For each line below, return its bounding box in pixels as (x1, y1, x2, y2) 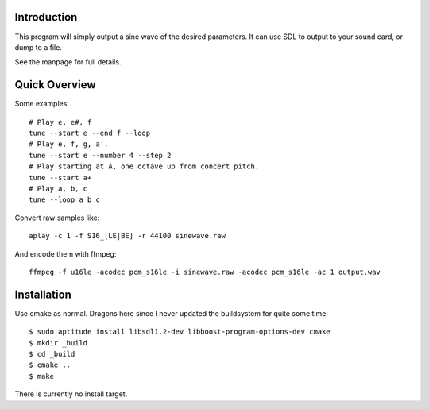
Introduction (14, 10, 78, 24)
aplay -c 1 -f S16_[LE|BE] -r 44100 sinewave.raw (29, 231, 226, 241)
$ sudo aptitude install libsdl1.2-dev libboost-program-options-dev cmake (29, 327, 330, 337)
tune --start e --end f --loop (29, 128, 151, 137)
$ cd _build (29, 349, 75, 358)
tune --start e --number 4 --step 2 (29, 151, 172, 160)
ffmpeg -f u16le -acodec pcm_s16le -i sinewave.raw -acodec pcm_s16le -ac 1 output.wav (29, 267, 381, 276)
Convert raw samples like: (14, 213, 100, 222)
